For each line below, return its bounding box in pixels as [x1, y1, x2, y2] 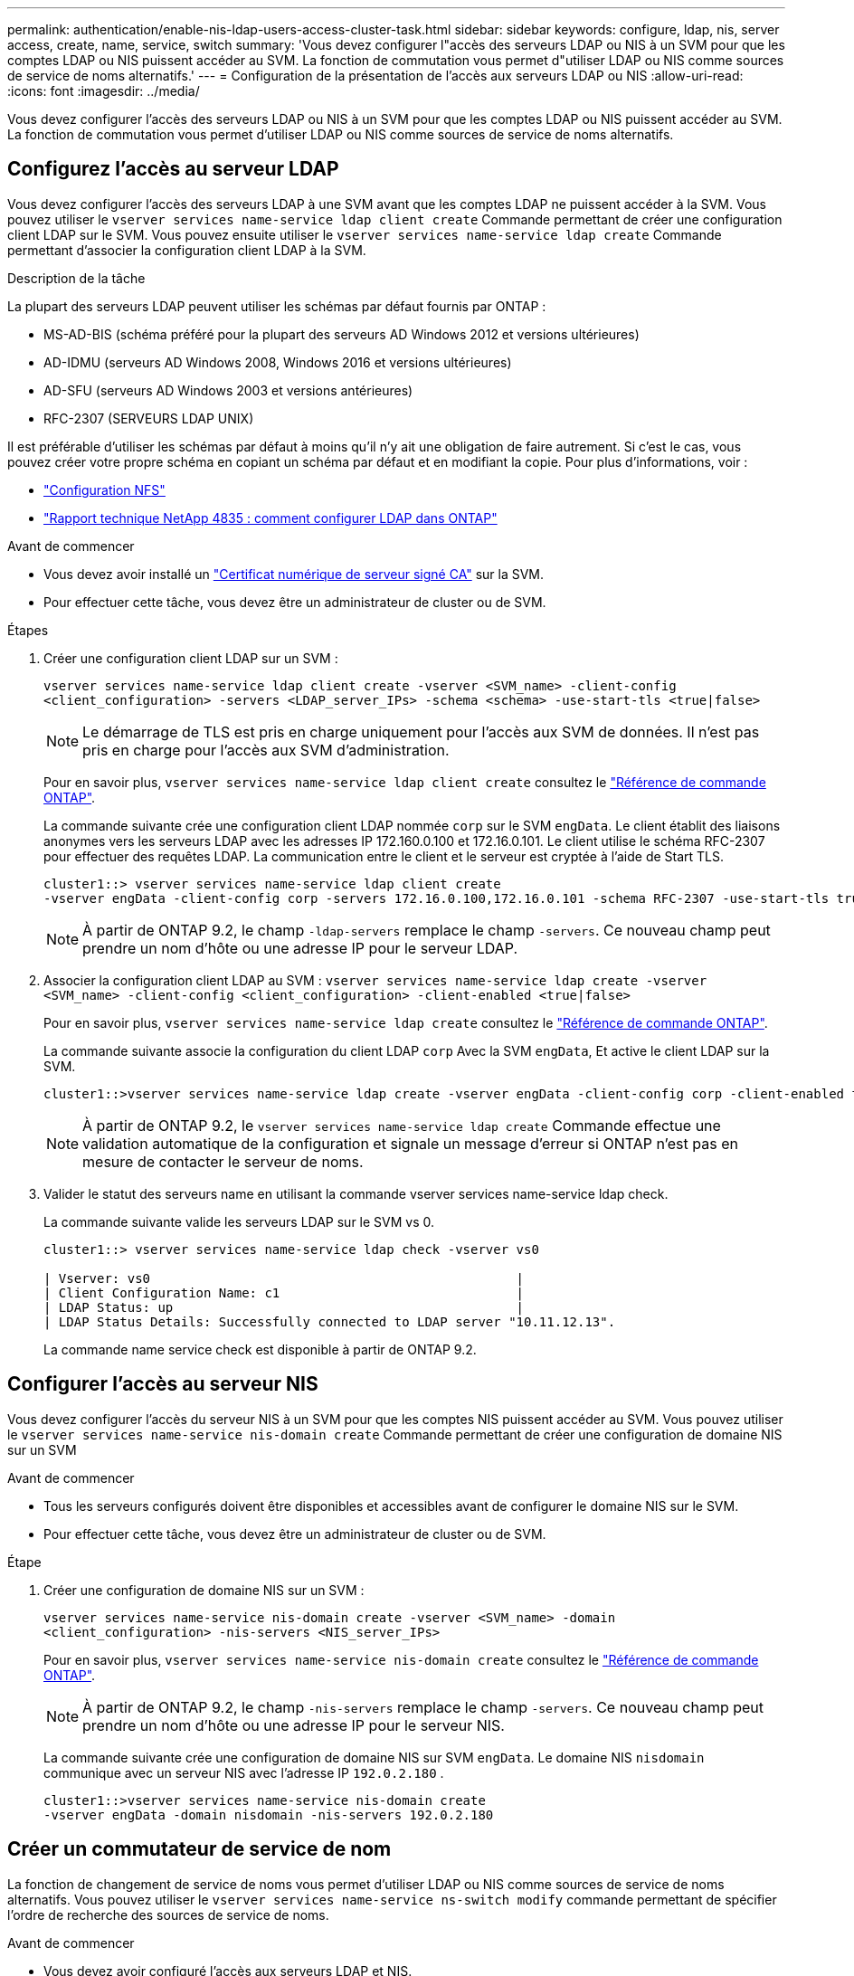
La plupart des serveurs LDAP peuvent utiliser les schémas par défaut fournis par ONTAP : [7, 298, 546, 314]
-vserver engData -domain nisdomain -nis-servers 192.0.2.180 [43, 1807, 494, 1822]
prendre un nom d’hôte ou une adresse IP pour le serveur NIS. [82, 1715, 505, 1734]
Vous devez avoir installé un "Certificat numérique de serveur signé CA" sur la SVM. [43, 565, 545, 582]
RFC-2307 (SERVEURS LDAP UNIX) [43, 410, 254, 426]
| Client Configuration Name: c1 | [43, 1285, 525, 1300]
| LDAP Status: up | [43, 1299, 525, 1315]
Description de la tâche [7, 270, 146, 286]
